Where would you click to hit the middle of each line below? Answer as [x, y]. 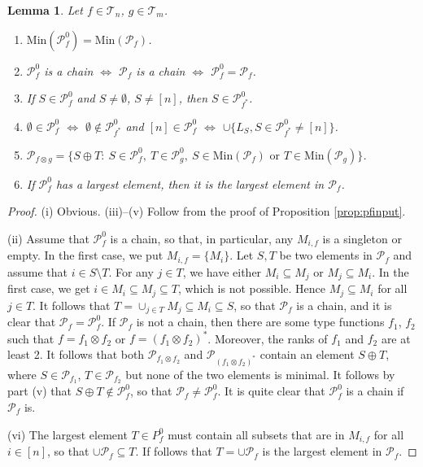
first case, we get [49, 288]
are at [396, 338]
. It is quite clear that [271, 391]
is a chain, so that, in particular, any [202, 238]
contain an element [307, 354]
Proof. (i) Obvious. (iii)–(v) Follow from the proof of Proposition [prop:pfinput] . [207, 211]
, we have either [222, 271]
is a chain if [375, 391]
